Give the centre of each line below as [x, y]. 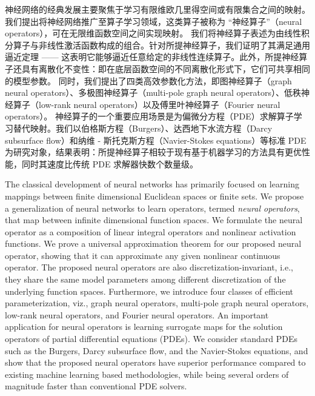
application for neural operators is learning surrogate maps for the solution [144, 327]
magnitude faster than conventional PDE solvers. [96, 386]
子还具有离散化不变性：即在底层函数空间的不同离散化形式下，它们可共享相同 [157, 68]
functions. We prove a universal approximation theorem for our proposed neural [153, 243]
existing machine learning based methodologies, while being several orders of [147, 374]
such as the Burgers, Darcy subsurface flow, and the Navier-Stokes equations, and [157, 350]
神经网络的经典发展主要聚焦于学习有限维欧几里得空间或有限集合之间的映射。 [157, 9]
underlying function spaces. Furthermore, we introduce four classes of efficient [149, 291]
